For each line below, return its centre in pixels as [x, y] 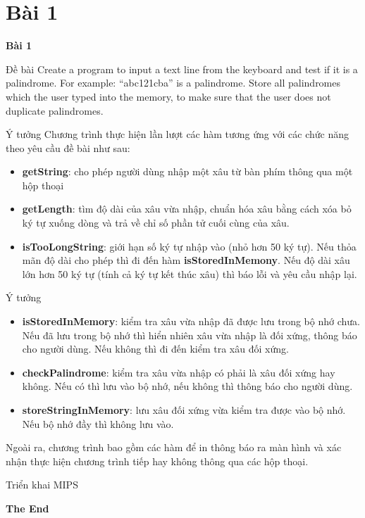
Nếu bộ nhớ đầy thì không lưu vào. [98, 423]
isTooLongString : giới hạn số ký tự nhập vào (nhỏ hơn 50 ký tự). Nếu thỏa [189, 246]
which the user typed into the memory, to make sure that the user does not [168, 96]
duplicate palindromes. [55, 110]
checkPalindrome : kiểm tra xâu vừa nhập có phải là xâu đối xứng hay [179, 372]
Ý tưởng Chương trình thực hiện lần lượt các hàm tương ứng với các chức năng [177, 134]
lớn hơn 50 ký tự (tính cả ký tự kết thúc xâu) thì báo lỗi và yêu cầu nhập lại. [190, 273]
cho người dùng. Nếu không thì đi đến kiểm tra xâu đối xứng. [155, 349]
